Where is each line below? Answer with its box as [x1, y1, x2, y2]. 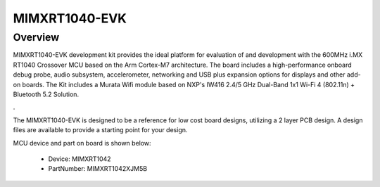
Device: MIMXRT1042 [48, 155, 112, 163]
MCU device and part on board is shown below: [13, 138, 151, 147]
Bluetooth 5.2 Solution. [13, 90, 80, 98]
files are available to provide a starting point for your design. [13, 126, 188, 134]
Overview [13, 31, 60, 44]
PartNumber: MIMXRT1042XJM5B [48, 165, 148, 173]
